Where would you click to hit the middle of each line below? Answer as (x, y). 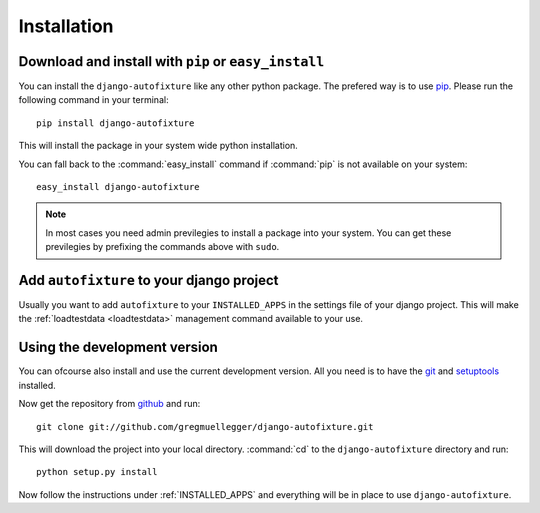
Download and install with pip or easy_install (171, 61)
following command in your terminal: (93, 100)
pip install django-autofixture (115, 123)
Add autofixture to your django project (148, 280)
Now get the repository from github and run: (109, 404)
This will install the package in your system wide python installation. (158, 146)
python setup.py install (97, 472)
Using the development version (118, 347)
